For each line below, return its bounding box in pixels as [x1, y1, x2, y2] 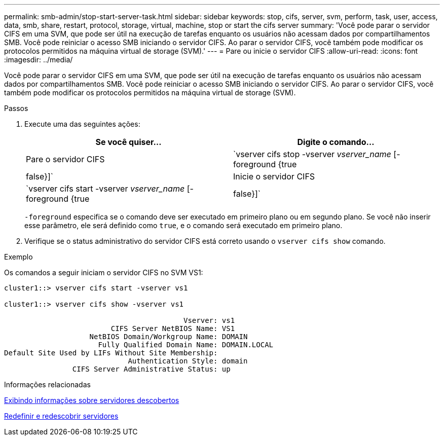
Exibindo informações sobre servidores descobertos [4, 396, 179, 405]
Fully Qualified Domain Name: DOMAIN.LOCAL [98, 341, 274, 349]
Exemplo [4, 252, 33, 261]
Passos [4, 104, 28, 113]
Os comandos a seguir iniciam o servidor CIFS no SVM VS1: [4, 268, 203, 277]
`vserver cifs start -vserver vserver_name [26, 184, 185, 194]
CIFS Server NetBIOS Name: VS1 [110, 324, 235, 333]
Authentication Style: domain [128, 357, 248, 365]
